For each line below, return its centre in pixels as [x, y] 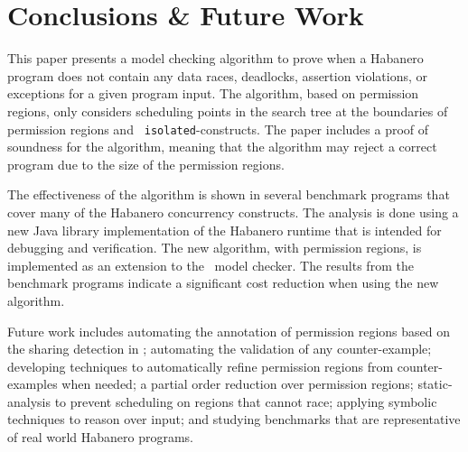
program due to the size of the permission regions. [146, 164]
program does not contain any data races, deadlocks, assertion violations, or [217, 75]
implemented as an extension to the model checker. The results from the [211, 265]
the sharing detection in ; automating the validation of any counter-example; [220, 349]
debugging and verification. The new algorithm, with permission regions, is [215, 248]
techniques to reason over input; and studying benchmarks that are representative [234, 419]
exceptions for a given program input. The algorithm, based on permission [213, 93]
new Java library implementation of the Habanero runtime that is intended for [225, 230]
